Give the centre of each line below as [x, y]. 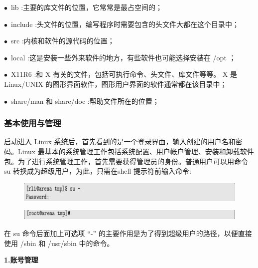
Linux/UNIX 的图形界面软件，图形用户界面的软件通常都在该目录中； [116, 84]
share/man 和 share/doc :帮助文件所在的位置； [85, 101]
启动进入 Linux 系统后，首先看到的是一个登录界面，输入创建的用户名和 [120, 141]
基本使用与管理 [33, 123]
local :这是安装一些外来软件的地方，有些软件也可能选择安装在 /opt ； [123, 57]
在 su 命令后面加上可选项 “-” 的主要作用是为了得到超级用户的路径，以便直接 [128, 233]
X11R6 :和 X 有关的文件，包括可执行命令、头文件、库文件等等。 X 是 [124, 74]
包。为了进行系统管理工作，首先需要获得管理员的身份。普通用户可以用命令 [126, 161]
